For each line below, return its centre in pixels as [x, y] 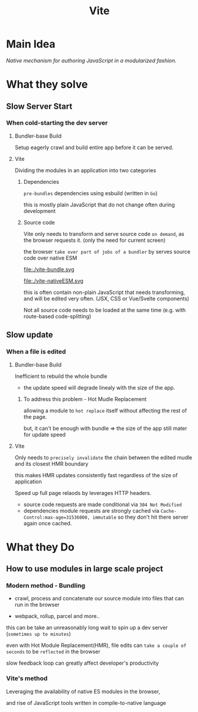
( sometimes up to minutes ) [38, 634]
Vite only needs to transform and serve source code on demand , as [104, 234]
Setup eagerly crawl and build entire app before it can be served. [94, 147]
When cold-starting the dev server [57, 123]
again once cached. [48, 523]
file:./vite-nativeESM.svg [53, 281]
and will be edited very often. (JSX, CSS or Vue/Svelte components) [106, 298]
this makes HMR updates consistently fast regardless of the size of [96, 475]
